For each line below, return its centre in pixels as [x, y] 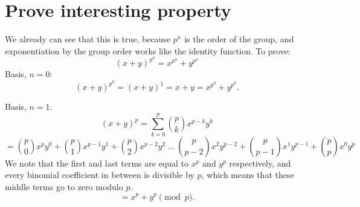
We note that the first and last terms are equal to [97, 163]
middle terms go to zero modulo [64, 186]
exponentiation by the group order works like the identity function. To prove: [148, 50]
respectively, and [260, 163]
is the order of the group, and [239, 39]
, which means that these [248, 175]
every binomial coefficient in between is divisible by [100, 175]
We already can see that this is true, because [88, 39]
